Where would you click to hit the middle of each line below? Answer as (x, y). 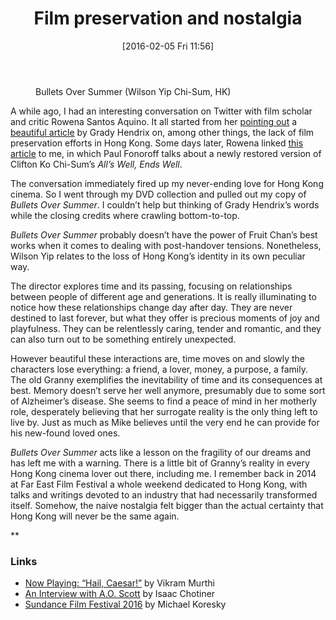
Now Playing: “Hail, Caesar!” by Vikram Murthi (119, 583)
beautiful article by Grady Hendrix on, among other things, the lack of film (162, 132)
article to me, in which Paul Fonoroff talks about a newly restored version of (166, 153)
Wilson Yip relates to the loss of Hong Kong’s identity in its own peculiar (158, 256)
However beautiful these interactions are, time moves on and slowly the (157, 358)
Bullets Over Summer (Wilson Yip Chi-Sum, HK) (133, 91)
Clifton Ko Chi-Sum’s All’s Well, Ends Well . (96, 164)
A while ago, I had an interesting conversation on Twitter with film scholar (161, 111)
